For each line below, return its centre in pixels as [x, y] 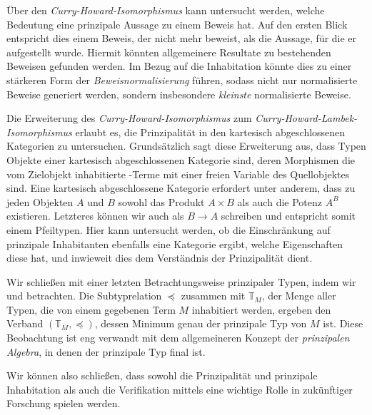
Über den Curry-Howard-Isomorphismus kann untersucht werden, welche [166, 10]
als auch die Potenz [280, 201]
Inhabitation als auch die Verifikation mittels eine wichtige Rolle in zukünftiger [180, 389]
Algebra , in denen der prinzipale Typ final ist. [106, 351]
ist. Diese [343, 323]
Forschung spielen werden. [64, 403]
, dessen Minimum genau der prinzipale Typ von [201, 323]
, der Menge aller [299, 296]
